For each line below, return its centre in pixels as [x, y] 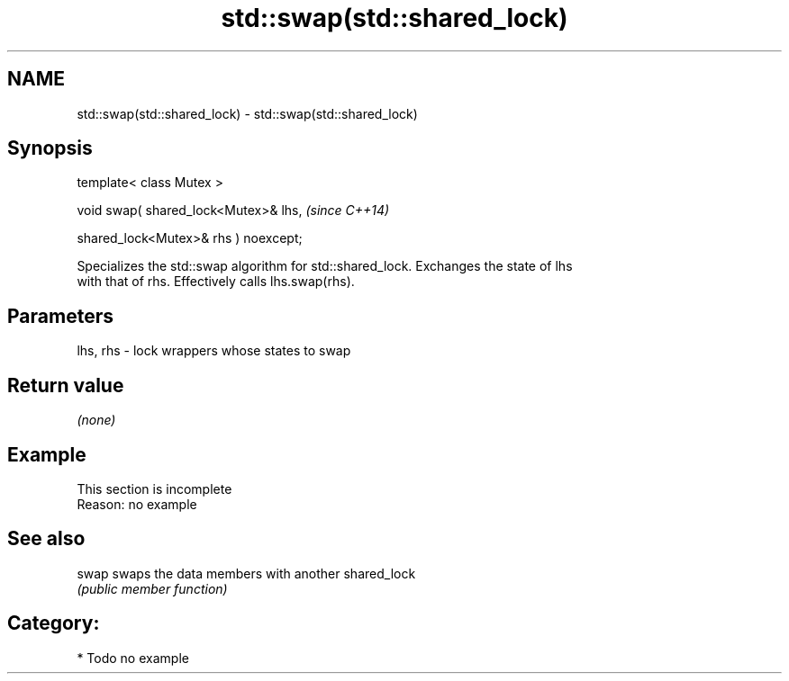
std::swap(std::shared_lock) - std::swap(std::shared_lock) [247, 113]
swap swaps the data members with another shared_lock [246, 573]
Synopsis [50, 148]
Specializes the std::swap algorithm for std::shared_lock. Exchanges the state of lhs [325, 266]
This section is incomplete [154, 488]
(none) [96, 420]
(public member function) [152, 588]
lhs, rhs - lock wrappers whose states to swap [214, 351]
